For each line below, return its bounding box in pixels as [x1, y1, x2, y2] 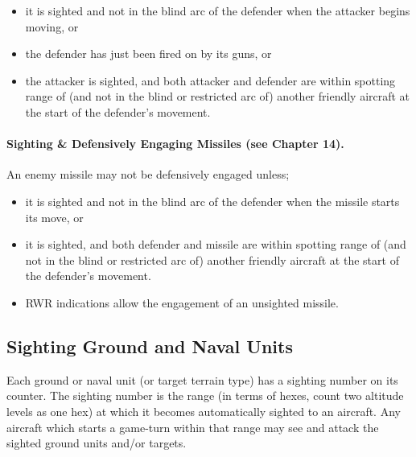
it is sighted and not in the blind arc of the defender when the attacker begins [25, 2, 410, 19]
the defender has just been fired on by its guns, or [25, 45, 272, 62]
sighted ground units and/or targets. [6, 434, 187, 451]
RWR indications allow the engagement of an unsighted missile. [25, 294, 339, 311]
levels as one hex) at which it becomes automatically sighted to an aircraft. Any [6, 402, 401, 419]
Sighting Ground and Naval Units [6, 333, 293, 358]
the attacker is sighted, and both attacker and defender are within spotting [25, 72, 396, 89]
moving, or [25, 18, 79, 35]
